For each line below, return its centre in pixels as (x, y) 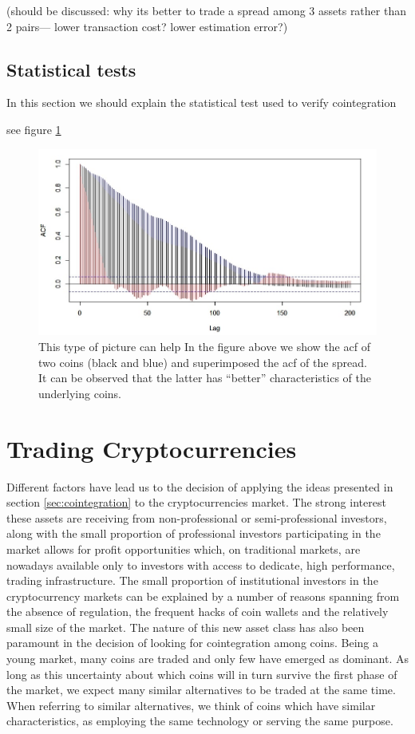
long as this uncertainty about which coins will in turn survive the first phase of (202, 674)
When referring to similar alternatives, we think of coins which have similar (191, 705)
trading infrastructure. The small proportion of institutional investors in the (192, 580)
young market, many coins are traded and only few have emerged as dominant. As (207, 659)
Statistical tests (71, 69)
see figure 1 (34, 129)
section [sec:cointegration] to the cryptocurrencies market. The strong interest (196, 502)
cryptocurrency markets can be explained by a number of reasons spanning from (203, 596)
